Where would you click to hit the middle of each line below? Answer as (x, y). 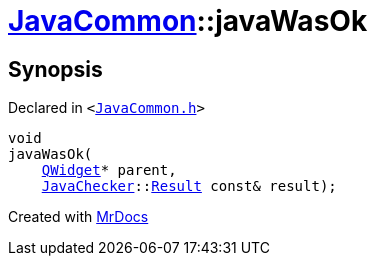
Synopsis (55, 69)
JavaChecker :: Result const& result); (189, 186)
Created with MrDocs (78, 217)
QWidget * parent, (109, 170)
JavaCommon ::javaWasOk (188, 21)
